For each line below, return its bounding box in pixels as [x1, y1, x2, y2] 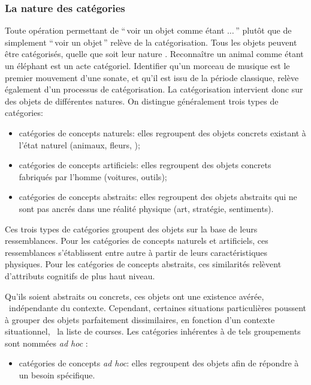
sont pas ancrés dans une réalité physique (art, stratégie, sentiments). [19, 202, 274, 214]
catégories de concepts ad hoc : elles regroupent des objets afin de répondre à [19, 357, 299, 369]
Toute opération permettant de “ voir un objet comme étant [5, 24, 225, 37]
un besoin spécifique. [19, 369, 95, 381]
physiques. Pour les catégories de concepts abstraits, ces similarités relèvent [5, 258, 282, 270]
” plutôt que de [235, 24, 292, 37]
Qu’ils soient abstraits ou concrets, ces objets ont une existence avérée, [5, 290, 264, 302]
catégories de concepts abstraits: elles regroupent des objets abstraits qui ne [19, 190, 297, 203]
